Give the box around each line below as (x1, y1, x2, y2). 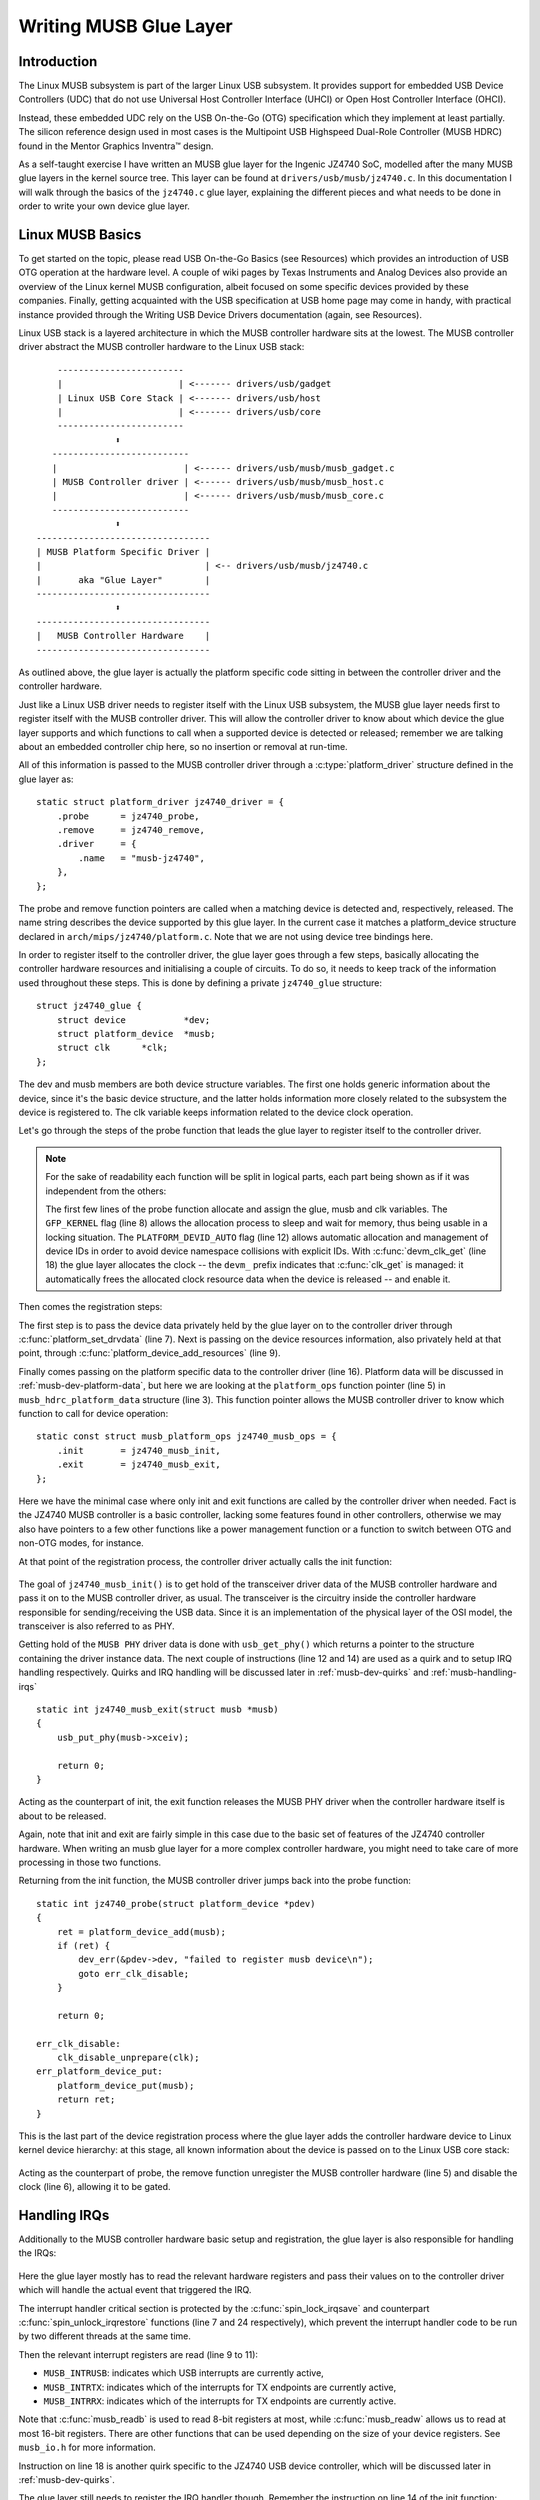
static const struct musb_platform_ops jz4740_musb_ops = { (36, 1431, 337, 1442)
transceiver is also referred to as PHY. (18, 1620, 175, 1632)
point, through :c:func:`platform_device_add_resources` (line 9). (18, 1347, 281, 1359)
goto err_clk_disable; (78, 1968, 190, 1979)
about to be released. (18, 1810, 107, 1822)
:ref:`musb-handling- (430, 1666, 517, 1679)
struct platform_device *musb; (56, 1028, 216, 1040)
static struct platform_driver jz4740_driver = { (36, 796, 285, 808)
